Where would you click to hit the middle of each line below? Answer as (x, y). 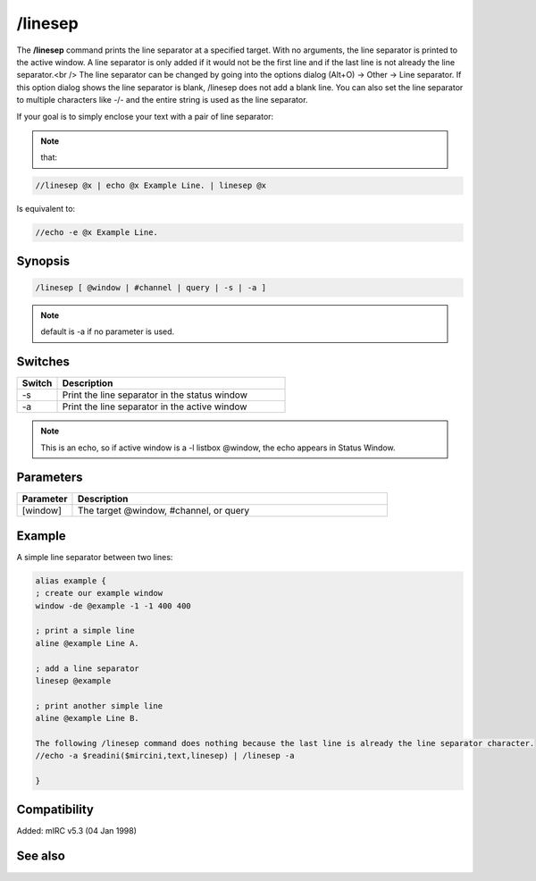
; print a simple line (85, 631)
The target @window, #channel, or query (163, 511)
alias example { (71, 580)
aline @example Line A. (88, 643)
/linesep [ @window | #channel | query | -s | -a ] (151, 287)
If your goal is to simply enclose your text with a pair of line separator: (145, 116)
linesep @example (73, 681)
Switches (43, 362)
